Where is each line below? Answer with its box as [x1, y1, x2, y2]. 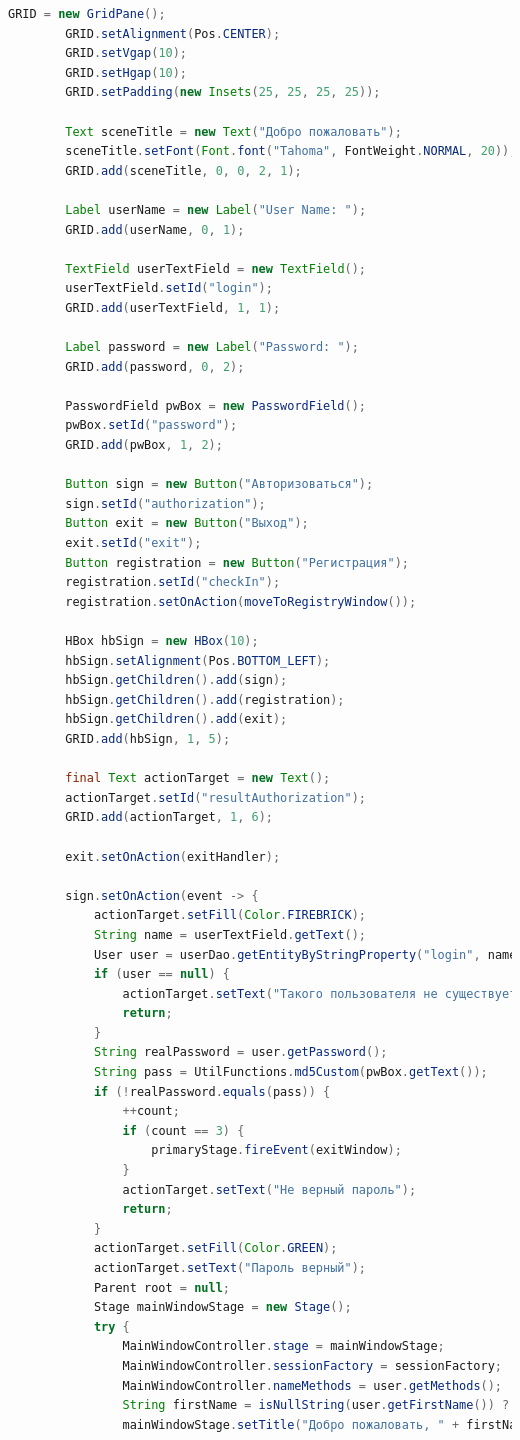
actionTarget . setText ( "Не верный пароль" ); [122, 1182, 417, 1197]
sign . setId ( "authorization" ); [65, 496, 266, 511]
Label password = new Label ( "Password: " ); [65, 340, 359, 355]
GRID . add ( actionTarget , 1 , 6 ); [65, 810, 273, 825]
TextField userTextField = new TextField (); [65, 261, 367, 276]
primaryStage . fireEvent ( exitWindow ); [151, 1143, 402, 1158]
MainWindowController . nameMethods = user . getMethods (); [122, 1378, 503, 1393]
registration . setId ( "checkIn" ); [65, 575, 281, 590]
